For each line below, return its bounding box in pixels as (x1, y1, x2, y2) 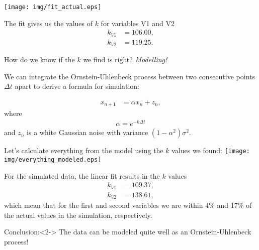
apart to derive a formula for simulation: (15, 81, 139, 91)
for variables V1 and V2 (101, 18, 175, 28)
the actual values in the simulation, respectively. (4, 209, 152, 220)
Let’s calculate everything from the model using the (4, 145, 163, 156)
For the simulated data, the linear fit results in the (4, 170, 160, 181)
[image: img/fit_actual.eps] (4, 4, 102, 11)
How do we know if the (4, 54, 75, 65)
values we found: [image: (171, 145, 250, 156)
